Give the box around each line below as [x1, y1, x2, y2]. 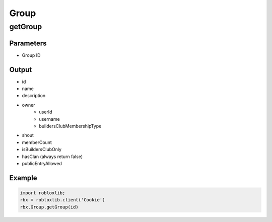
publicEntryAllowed [22, 160, 62, 166]
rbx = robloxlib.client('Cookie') [20, 197, 105, 203]
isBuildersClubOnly [22, 146, 62, 153]
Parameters [9, 39, 47, 47]
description [22, 93, 46, 99]
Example [9, 174, 37, 182]
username [39, 116, 60, 122]
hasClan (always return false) [22, 154, 83, 160]
